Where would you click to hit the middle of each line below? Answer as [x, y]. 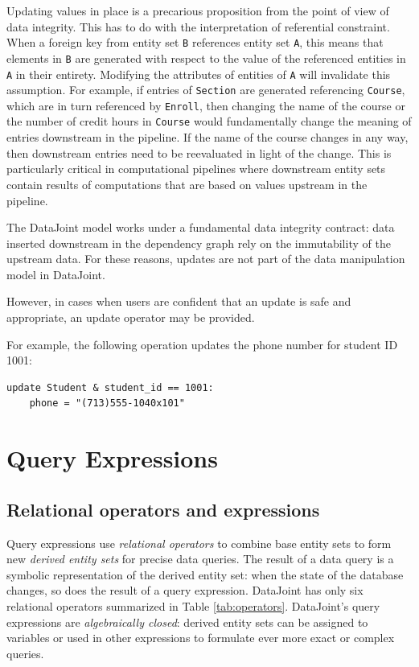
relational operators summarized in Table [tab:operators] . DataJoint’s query [193, 605]
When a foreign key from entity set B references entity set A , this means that [195, 42]
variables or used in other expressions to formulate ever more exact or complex [201, 638]
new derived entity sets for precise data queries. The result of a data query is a [200, 559]
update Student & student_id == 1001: [110, 387]
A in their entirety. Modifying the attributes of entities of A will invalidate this [199, 74]
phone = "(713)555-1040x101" [107, 403]
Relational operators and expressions [163, 509]
